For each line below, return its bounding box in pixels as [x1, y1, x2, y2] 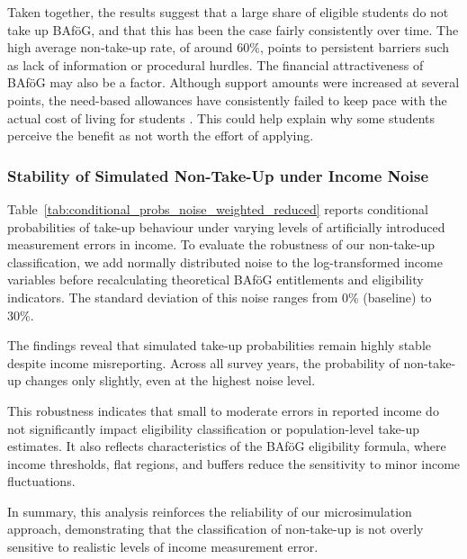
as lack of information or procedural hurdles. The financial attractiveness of [7, 55, 424, 74]
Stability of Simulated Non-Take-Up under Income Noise [7, 164, 429, 186]
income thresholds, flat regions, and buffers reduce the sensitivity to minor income [7, 454, 461, 473]
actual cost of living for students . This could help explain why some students [7, 108, 436, 127]
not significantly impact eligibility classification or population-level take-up [7, 419, 420, 437]
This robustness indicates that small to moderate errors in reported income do [7, 401, 439, 419]
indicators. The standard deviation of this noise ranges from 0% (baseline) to [7, 287, 432, 306]
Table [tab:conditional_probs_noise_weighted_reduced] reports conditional [7, 199, 428, 218]
